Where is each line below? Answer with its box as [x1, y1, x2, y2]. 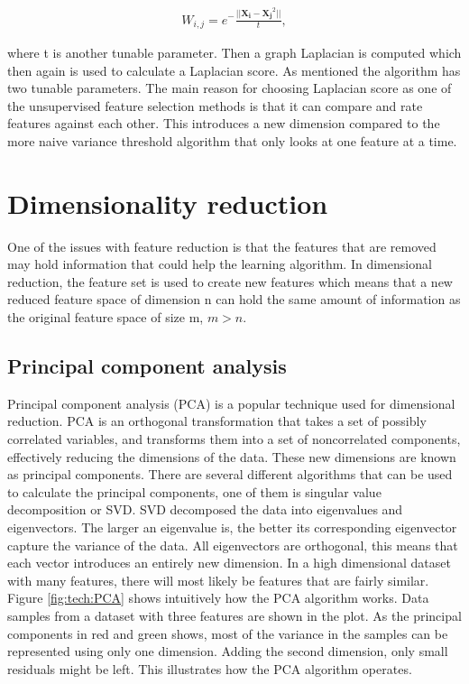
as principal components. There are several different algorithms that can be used [7, 465, 453, 484]
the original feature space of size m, [7, 308, 204, 327]
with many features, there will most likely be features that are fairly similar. [7, 570, 429, 589]
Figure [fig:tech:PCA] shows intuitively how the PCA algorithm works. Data [7, 588, 429, 607]
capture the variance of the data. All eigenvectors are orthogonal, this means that [7, 535, 458, 554]
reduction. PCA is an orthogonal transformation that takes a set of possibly [7, 411, 427, 430]
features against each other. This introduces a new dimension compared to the [7, 114, 440, 133]
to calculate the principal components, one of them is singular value [7, 482, 382, 501]
